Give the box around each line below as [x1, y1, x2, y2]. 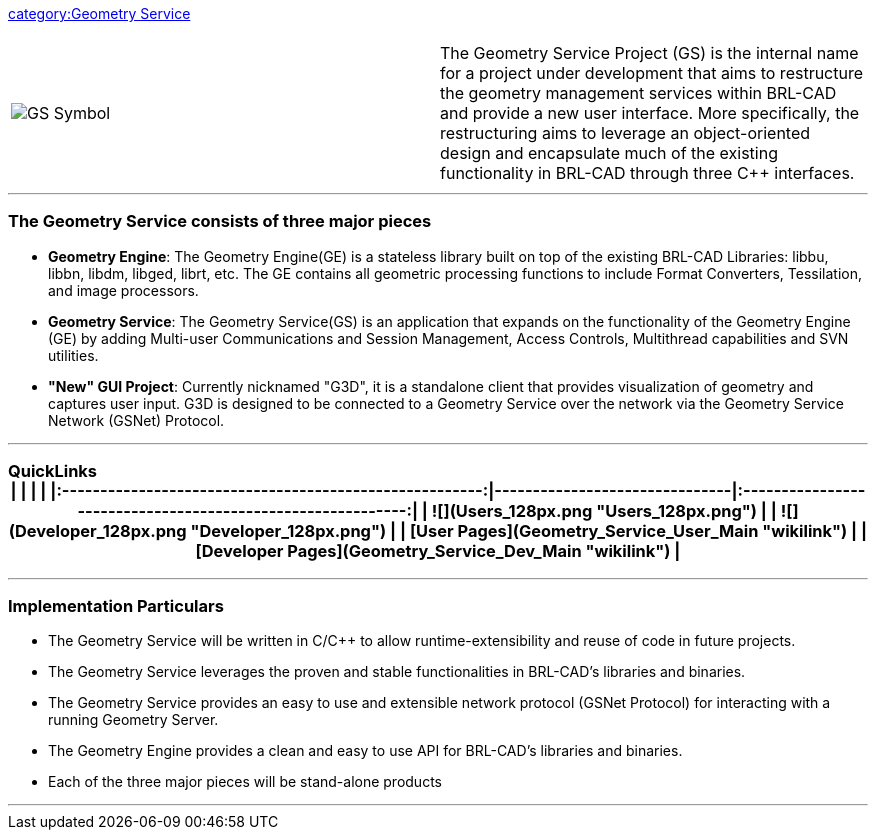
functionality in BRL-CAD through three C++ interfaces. [440, 163, 855, 183]
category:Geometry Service [8, 5, 191, 22]
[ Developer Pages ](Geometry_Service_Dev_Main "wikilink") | [195, 541, 681, 562]
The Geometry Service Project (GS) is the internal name [440, 43, 859, 63]
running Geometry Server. [48, 711, 219, 729]
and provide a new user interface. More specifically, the [440, 103, 860, 123]
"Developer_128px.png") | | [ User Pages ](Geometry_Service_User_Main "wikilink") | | [190, 521, 868, 542]
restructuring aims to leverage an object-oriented [440, 123, 811, 143]
